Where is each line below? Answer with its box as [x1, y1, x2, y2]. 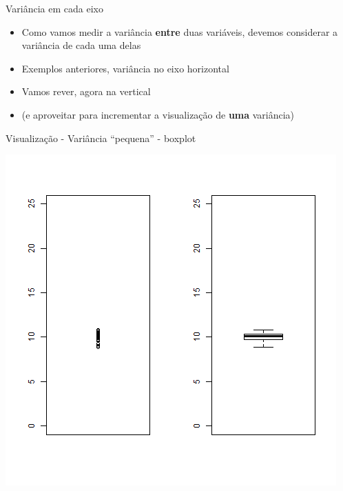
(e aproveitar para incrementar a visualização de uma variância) [21, 107, 295, 121]
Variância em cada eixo [6, 1, 103, 15]
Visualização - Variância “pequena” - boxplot [6, 130, 196, 145]
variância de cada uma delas [21, 38, 141, 52]
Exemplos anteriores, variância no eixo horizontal [21, 61, 229, 75]
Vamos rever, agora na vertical [21, 84, 151, 99]
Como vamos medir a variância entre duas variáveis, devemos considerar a [21, 24, 338, 39]
